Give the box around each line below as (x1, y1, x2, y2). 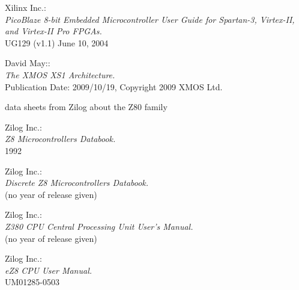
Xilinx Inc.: (5, 1, 46, 13)
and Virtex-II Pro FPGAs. (5, 25, 102, 37)
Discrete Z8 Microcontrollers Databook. (5, 176, 149, 189)
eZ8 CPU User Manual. (5, 264, 92, 276)
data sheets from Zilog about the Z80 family (5, 100, 168, 113)
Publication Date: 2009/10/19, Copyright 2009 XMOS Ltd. (5, 80, 223, 93)
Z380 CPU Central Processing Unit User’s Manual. (5, 220, 193, 232)
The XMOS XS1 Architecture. (5, 68, 115, 81)
